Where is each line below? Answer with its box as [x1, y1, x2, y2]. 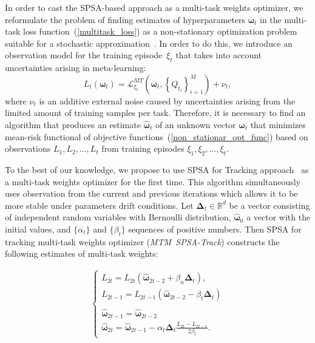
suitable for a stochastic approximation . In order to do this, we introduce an [5, 36, 293, 49]
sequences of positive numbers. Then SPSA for [128, 222, 302, 235]
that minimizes [250, 118, 306, 131]
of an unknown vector [155, 118, 236, 131]
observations [5, 142, 51, 155]
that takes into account [175, 49, 262, 61]
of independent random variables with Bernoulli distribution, [5, 211, 231, 223]
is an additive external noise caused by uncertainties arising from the [39, 94, 296, 107]
